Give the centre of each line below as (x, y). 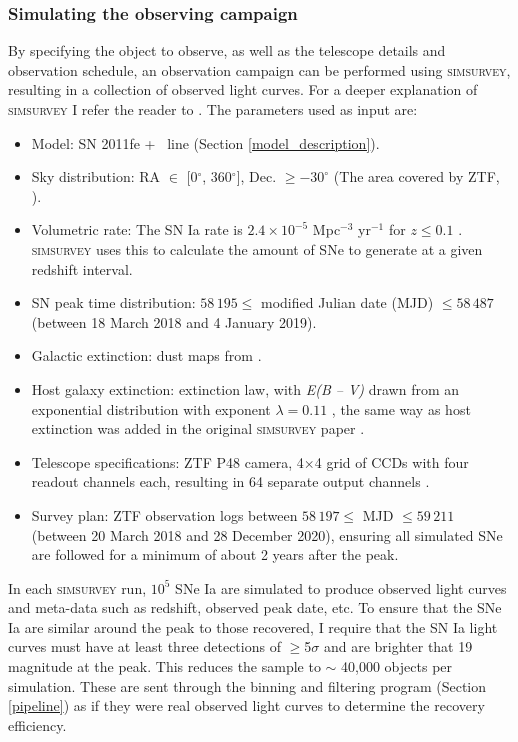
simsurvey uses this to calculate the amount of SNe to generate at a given (257, 248)
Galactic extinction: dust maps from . (146, 355)
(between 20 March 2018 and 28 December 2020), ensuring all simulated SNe (267, 534)
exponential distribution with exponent (151, 408)
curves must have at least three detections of (144, 646)
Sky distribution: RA (96, 176)
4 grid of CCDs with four (391, 461)
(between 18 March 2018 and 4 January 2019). (174, 321)
